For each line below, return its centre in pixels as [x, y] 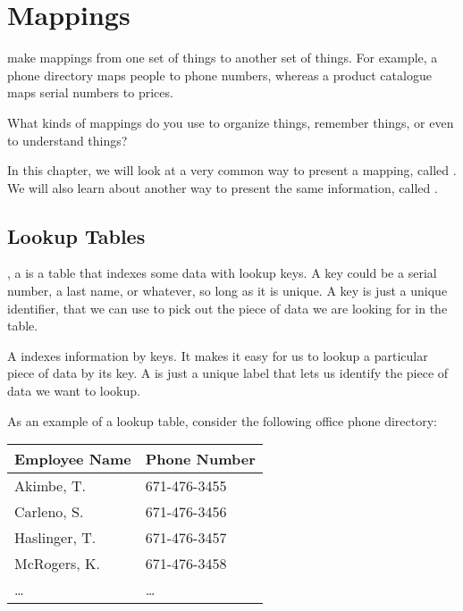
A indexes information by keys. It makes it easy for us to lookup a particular [218, 355]
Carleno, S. [49, 512]
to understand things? [67, 140]
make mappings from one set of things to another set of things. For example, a [223, 58]
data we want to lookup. [74, 391]
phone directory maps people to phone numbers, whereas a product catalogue [219, 75]
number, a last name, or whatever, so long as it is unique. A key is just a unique [227, 291]
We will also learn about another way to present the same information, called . [223, 187]
